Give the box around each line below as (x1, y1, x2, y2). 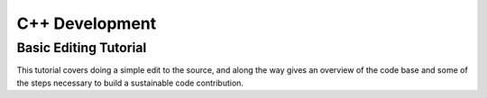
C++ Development (16, 13, 157, 33)
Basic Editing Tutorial (16, 40, 147, 56)
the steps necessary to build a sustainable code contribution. (16, 77, 243, 88)
